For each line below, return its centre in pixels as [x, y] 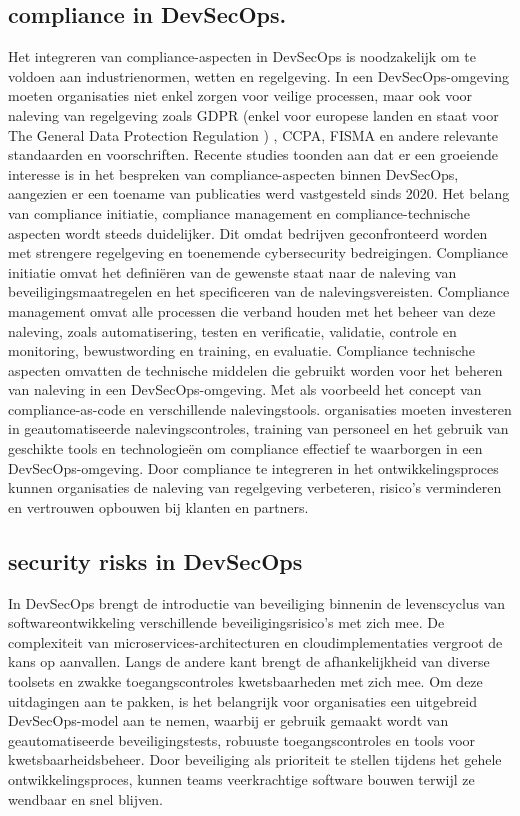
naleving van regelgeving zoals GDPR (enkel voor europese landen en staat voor [253, 114]
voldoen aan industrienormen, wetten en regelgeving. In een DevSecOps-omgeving [258, 75]
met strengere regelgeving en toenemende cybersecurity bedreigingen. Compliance [258, 252]
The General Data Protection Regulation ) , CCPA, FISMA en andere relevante [253, 134]
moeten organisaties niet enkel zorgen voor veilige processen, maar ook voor [240, 95]
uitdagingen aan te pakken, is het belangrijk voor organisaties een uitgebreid [243, 700]
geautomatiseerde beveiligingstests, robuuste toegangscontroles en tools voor [242, 739]
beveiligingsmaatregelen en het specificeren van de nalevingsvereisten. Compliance [259, 291]
